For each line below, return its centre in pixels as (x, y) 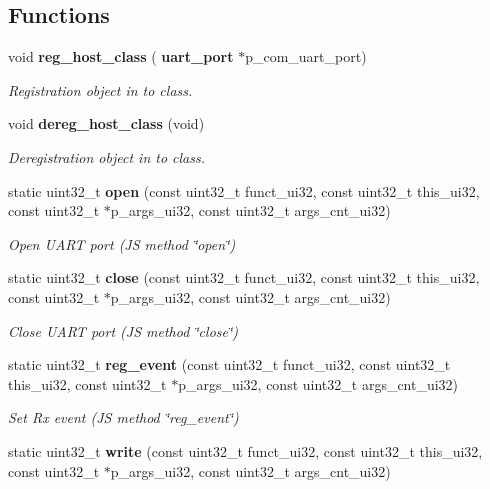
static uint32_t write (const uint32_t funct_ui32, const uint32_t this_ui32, (245, 450)
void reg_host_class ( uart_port (121, 56)
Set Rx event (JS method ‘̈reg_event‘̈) (123, 417)
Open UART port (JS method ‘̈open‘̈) (122, 243)
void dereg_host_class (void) (106, 123)
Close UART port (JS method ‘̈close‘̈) (123, 330)
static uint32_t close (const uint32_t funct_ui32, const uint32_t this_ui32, (244, 277)
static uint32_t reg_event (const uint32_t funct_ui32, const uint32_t (229, 364)
